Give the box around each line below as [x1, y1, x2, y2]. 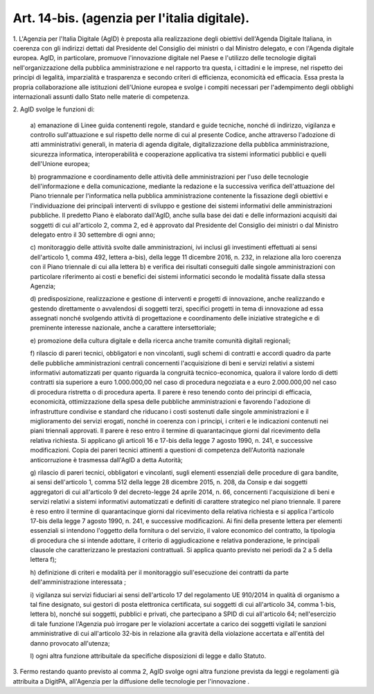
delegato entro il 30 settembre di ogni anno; [30, 230, 156, 239]
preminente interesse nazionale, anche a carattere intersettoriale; [30, 324, 217, 332]
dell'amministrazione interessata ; [30, 578, 126, 586]
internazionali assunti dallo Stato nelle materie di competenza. [12, 92, 190, 100]
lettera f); [30, 556, 57, 564]
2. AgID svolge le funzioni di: [12, 105, 95, 113]
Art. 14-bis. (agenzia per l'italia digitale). [12, 10, 250, 26]
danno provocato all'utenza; [30, 639, 110, 647]
